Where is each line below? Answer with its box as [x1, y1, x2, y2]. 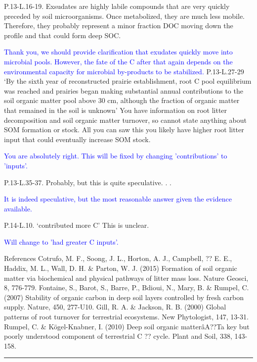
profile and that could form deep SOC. [4, 30, 121, 40]
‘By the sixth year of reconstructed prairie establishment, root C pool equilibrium [4, 76, 252, 86]
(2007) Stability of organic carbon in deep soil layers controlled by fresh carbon [4, 292, 244, 302]
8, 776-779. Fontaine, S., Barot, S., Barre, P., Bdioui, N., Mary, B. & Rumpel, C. [4, 282, 249, 293]
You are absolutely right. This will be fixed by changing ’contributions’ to [4, 151, 227, 161]
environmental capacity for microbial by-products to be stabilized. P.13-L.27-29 [4, 66, 244, 76]
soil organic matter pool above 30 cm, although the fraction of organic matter [4, 95, 240, 105]
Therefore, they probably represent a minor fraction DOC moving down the [4, 20, 233, 31]
